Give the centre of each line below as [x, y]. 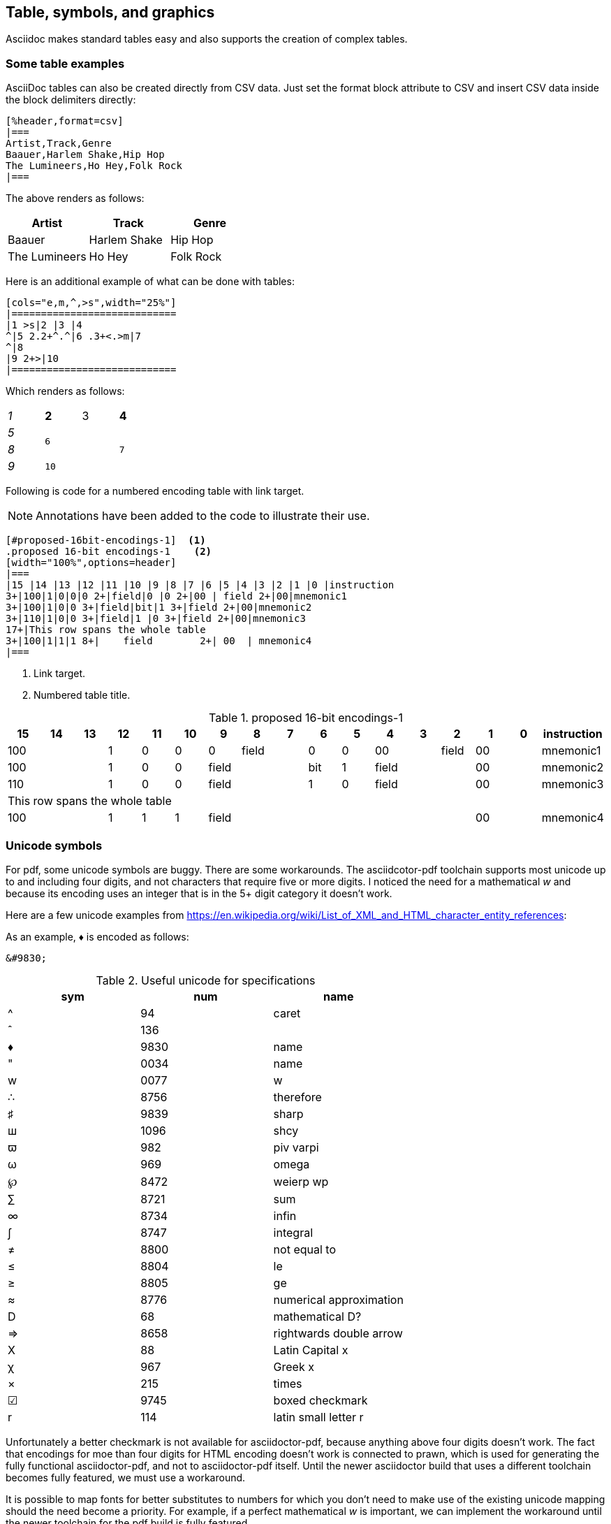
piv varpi [296, 1147]
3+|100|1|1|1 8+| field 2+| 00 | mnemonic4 [159, 641]
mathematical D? [317, 1316]
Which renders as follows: [65, 391]
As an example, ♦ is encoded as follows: [97, 936]
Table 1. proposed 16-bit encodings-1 [306, 718]
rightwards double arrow [338, 1333]
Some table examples [65, 63]
